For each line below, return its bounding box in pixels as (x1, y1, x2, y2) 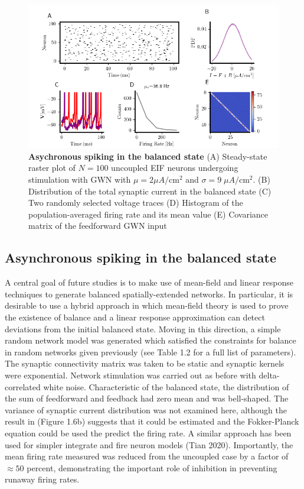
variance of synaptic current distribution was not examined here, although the (5, 403, 287, 416)
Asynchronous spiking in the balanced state (5, 248, 277, 267)
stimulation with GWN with (28, 173, 131, 186)
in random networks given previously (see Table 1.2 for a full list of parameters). (5, 345, 296, 358)
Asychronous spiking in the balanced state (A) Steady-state (28, 150, 267, 162)
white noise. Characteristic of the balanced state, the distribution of (43, 380, 289, 393)
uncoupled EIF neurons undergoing (111, 161, 238, 174)
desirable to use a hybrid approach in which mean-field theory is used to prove (5, 299, 289, 312)
